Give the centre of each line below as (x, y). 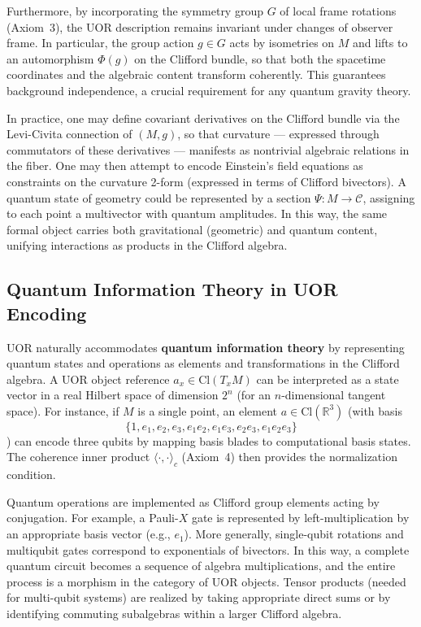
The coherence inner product (78, 457)
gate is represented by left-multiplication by (300, 518)
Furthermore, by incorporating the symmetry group (135, 11)
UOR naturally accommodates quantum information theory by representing (206, 347)
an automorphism (50, 58)
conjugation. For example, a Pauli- (93, 518)
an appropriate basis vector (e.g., (89, 534)
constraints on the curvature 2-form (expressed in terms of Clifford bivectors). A (206, 181)
